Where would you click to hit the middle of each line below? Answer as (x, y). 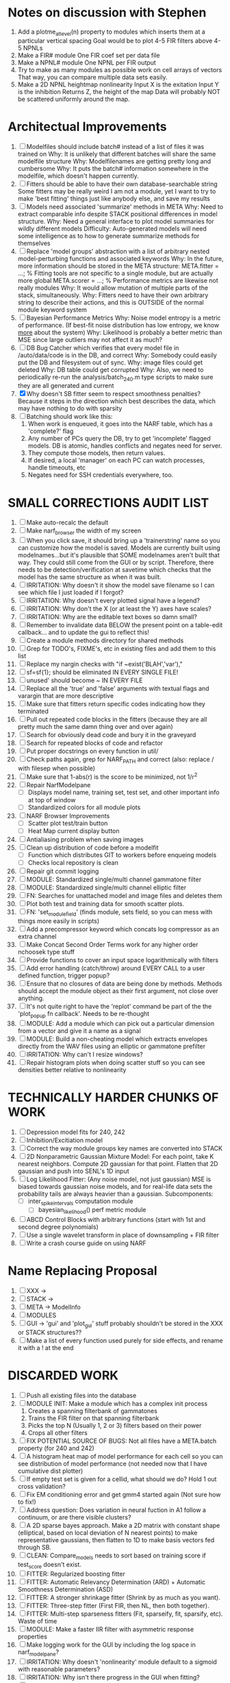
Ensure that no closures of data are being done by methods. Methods (124, 984)
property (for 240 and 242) (56, 1448)
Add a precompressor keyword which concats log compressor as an (123, 929)
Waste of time (37, 1621)
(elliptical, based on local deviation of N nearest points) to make (107, 1533)
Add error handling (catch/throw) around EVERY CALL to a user (116, 968)
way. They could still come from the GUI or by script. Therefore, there (116, 562)
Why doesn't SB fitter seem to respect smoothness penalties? (114, 394)
